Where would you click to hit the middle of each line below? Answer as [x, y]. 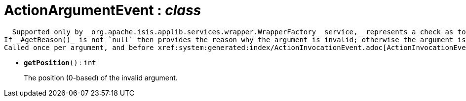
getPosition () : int [60, 62]
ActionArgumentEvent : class [103, 10]
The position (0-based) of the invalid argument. [101, 77]
